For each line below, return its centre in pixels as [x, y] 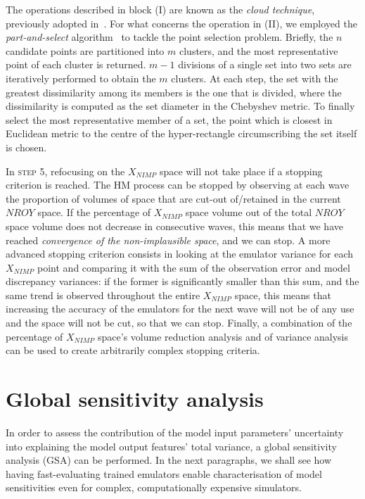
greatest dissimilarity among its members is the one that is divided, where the [174, 92]
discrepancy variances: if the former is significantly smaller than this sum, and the [182, 281]
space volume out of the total [249, 212]
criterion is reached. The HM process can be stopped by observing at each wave [178, 185]
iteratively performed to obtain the [81, 78]
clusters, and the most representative [258, 50]
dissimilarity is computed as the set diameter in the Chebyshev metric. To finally [180, 106]
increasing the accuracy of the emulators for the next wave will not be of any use [180, 309]
